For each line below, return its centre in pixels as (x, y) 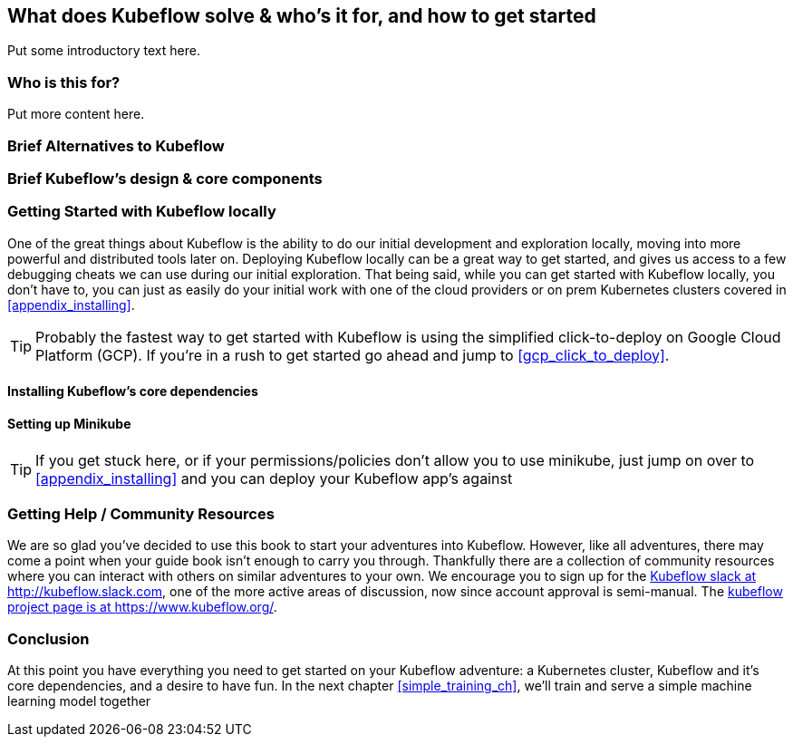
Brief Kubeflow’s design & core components (165, 178)
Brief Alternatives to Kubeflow (116, 145)
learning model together (79, 701)
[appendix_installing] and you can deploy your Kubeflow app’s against (274, 478)
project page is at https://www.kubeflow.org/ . (142, 607)
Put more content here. (76, 114)
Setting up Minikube (69, 423)
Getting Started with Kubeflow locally (142, 212)
